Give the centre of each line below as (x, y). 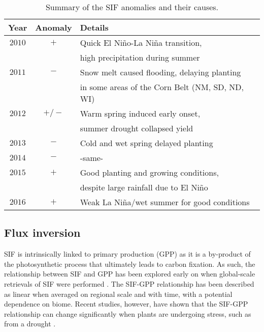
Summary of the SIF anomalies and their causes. (132, 7)
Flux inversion (42, 232)
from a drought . (30, 324)
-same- (92, 158)
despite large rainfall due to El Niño (144, 187)
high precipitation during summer (140, 57)
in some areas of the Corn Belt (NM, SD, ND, (162, 87)
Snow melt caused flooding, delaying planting (160, 72)
